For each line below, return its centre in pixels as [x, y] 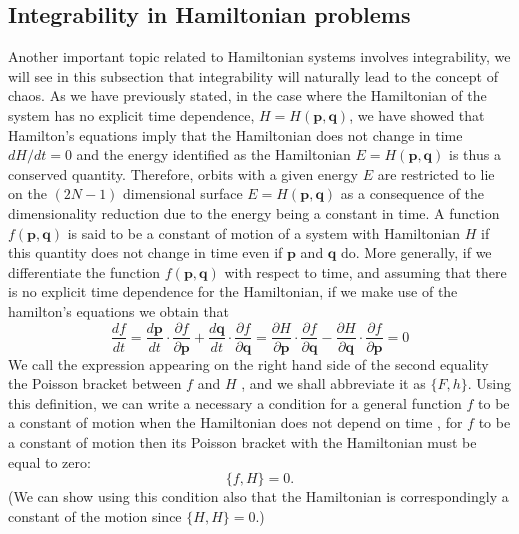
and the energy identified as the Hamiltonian [213, 154]
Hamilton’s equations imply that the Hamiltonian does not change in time [235, 134]
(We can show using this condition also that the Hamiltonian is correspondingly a [258, 496]
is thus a [475, 154]
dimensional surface [183, 193]
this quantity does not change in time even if [145, 252]
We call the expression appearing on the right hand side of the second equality [248, 363]
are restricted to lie [436, 173]
